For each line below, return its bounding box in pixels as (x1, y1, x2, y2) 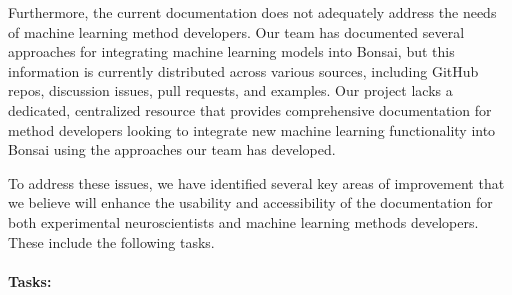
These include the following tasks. (8, 231, 215, 252)
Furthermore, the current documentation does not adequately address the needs (8, 2, 497, 22)
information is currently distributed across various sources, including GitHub (8, 60, 479, 81)
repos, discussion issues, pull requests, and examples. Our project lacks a (8, 80, 453, 101)
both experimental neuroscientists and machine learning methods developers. (8, 211, 479, 232)
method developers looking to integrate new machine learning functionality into (8, 119, 496, 140)
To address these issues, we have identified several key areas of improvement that (8, 172, 505, 193)
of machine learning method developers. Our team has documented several (8, 21, 465, 42)
